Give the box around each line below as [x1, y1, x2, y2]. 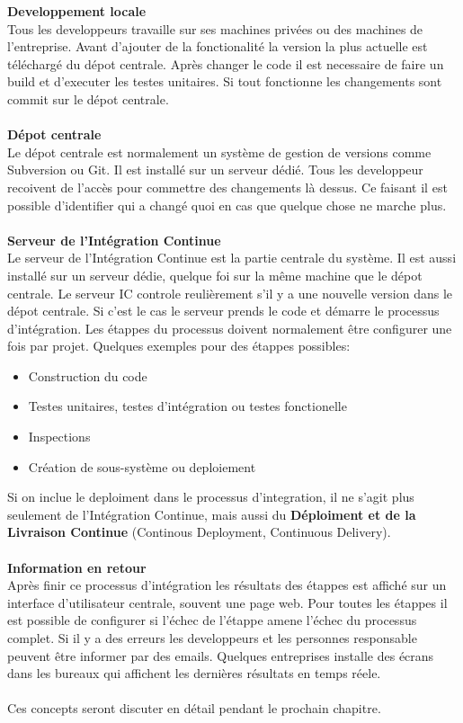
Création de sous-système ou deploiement [28, 457, 256, 476]
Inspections [28, 427, 91, 446]
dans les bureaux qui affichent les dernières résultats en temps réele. [7, 664, 381, 683]
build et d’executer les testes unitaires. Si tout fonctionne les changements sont [7, 72, 442, 91]
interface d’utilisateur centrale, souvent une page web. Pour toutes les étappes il [7, 593, 448, 611]
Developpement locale [7, 2, 147, 20]
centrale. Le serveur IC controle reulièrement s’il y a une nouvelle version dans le [7, 283, 452, 302]
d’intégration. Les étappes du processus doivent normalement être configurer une [7, 318, 452, 337]
